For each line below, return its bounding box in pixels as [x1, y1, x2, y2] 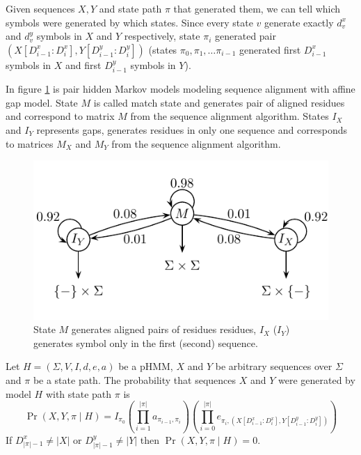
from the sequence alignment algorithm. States [130, 109, 329, 123]
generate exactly [264, 15, 334, 29]
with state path [45, 386, 112, 401]
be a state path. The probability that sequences [33, 372, 236, 387]
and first [65, 57, 102, 72]
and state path [99, 1, 162, 15]
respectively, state [124, 29, 200, 43]
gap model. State [6, 95, 78, 109]
